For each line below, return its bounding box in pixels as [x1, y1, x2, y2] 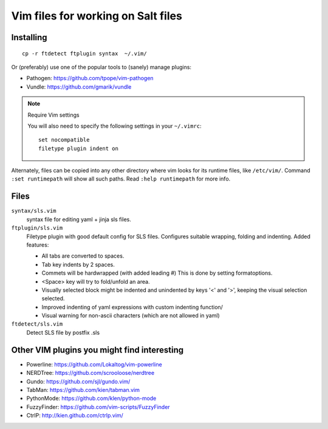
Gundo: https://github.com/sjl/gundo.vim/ [26, 377, 131, 385]
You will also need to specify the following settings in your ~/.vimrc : [27, 122, 202, 129]
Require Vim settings [27, 111, 80, 118]
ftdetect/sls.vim [11, 321, 63, 328]
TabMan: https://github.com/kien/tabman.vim [26, 386, 140, 393]
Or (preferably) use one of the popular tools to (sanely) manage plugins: [11, 63, 191, 70]
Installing [11, 32, 48, 43]
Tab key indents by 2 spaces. [41, 261, 115, 268]
